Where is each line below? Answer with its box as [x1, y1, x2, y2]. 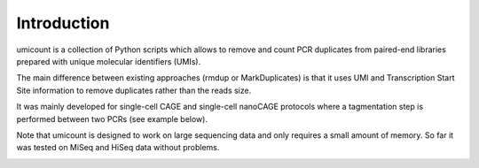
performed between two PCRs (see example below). [16, 113, 208, 124]
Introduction [16, 13, 110, 33]
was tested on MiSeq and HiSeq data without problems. [16, 142, 220, 153]
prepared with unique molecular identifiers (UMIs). [16, 56, 201, 66]
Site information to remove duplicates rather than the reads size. [16, 85, 252, 95]
